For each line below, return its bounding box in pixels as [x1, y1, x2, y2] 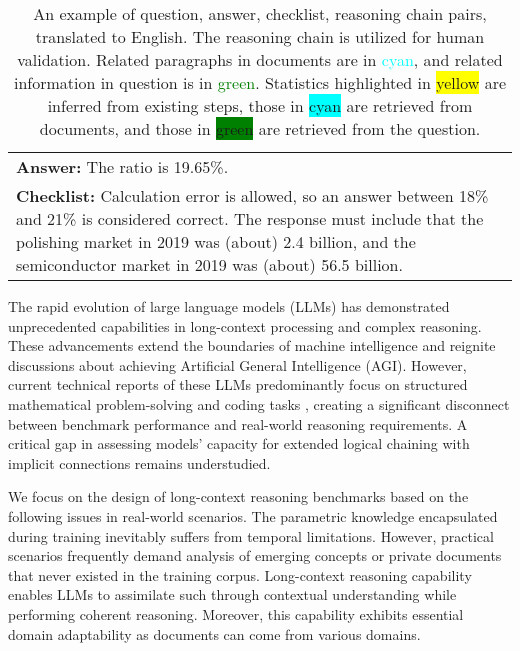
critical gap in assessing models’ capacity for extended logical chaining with [8, 433, 470, 454]
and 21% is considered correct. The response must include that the [16, 207, 484, 230]
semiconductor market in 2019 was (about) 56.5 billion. [16, 253, 403, 276]
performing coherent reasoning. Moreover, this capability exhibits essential [8, 603, 464, 624]
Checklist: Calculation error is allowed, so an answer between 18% [16, 184, 489, 207]
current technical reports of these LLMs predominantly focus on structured [8, 374, 468, 395]
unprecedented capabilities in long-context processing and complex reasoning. [8, 315, 482, 336]
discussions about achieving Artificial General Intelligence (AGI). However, [8, 354, 467, 375]
